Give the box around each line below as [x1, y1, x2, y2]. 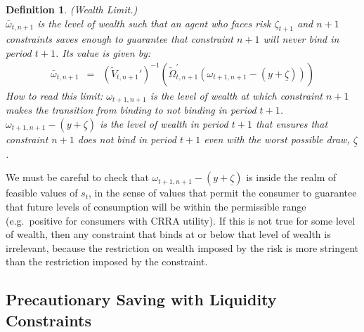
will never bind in [263, 32, 339, 46]
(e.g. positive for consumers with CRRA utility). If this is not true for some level [6, 213, 356, 227]
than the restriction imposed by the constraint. [6, 254, 208, 269]
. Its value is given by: [55, 45, 151, 60]
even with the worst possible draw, [204, 131, 350, 146]
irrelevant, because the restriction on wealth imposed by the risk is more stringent [6, 240, 358, 255]
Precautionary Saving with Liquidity [6, 288, 277, 310]
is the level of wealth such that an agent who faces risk [37, 15, 271, 30]
